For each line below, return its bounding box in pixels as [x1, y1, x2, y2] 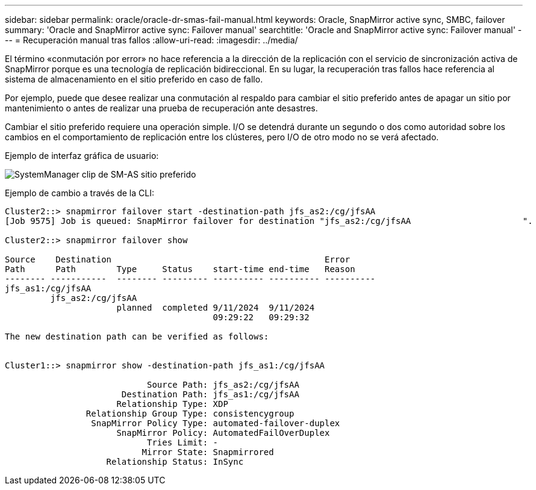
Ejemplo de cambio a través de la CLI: [5, 188, 154, 198]
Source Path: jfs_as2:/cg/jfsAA [147, 380, 299, 389]
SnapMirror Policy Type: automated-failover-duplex [91, 418, 340, 428]
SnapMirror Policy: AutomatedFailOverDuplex [116, 428, 330, 438]
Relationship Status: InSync [106, 457, 244, 467]
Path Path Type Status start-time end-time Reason [5, 264, 355, 274]
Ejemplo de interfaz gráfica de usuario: [5, 150, 159, 161]
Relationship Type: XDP [116, 399, 228, 409]
